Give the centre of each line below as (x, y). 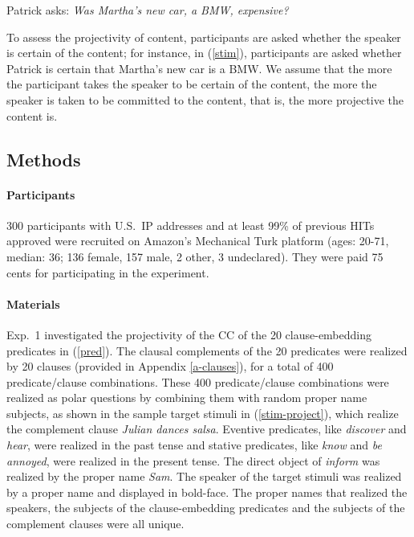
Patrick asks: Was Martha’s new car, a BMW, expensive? (148, 10)
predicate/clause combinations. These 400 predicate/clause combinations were (198, 381)
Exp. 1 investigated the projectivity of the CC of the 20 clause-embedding (189, 334)
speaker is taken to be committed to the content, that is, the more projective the (205, 99)
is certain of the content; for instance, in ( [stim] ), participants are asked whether (204, 53)
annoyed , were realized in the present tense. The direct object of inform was (193, 460)
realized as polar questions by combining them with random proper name (187, 398)
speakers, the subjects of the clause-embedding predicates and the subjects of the (206, 508)
